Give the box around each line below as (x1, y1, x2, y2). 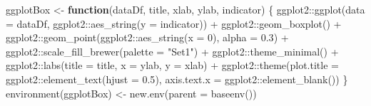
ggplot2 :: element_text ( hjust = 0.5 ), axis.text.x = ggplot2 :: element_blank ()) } (6, 71, 348, 86)
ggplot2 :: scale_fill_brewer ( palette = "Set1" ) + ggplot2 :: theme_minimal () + (6, 43, 339, 58)
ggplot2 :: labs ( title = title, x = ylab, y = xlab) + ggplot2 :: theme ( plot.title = (6, 58, 339, 73)
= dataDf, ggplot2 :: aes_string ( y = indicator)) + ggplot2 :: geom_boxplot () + (6, 16, 342, 31)
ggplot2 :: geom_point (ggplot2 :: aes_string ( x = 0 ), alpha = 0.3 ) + (6, 30, 289, 45)
